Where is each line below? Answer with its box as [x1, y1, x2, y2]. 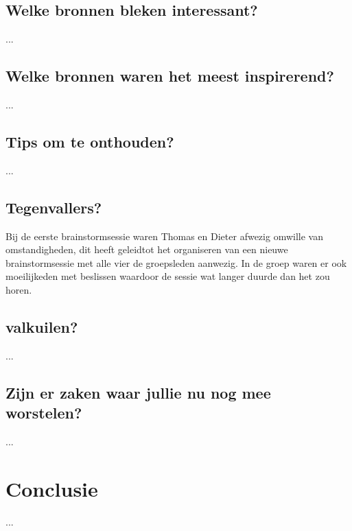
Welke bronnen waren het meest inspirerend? [5, 65, 334, 86]
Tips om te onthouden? [5, 130, 174, 152]
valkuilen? [5, 316, 78, 337]
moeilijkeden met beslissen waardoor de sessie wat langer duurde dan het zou [5, 269, 330, 283]
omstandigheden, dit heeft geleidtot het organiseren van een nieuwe [5, 242, 288, 257]
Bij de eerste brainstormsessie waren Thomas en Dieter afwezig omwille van [5, 228, 323, 243]
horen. [5, 282, 32, 296]
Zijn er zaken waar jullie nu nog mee [5, 381, 271, 403]
